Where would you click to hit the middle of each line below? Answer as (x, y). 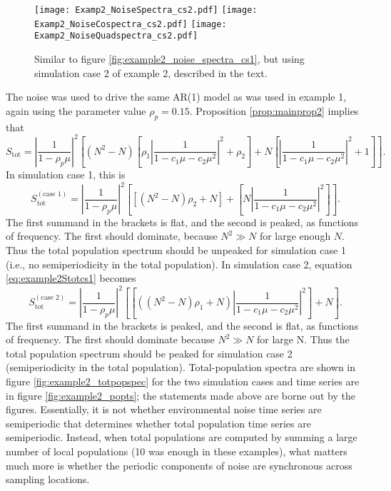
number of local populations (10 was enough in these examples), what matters (177, 451)
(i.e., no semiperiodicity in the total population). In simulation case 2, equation (179, 264)
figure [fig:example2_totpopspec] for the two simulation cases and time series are (183, 381)
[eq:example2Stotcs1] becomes (71, 278)
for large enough (295, 236)
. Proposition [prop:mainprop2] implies (274, 110)
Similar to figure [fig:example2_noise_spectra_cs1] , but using (169, 58)
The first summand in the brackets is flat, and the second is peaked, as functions (182, 222)
